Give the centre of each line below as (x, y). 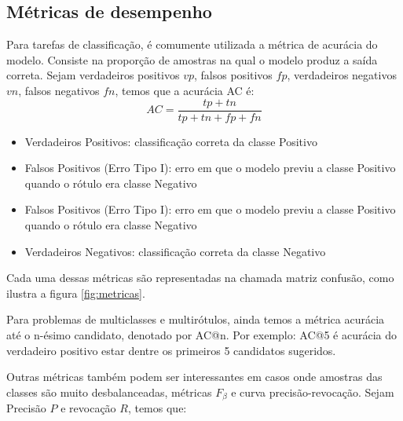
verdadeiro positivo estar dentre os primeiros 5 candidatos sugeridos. (171, 350)
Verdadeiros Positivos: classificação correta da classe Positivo (171, 141)
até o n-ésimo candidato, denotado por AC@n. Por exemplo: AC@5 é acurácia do (201, 334)
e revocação (88, 408)
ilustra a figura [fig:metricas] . (76, 293)
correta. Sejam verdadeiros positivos (93, 75)
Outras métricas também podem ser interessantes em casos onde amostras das (194, 377)
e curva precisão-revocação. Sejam (313, 392)
